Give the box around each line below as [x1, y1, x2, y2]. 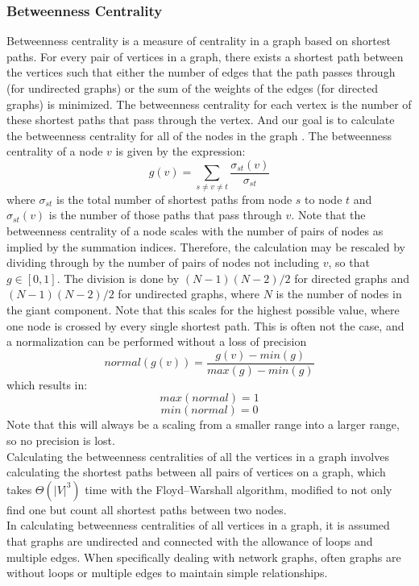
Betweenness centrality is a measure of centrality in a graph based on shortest [6, 32, 391, 49]
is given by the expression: [115, 143, 246, 160]
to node [305, 190, 342, 207]
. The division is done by [56, 269, 180, 286]
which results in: [6, 376, 88, 393]
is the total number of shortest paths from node [56, 190, 292, 207]
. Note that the [291, 206, 366, 223]
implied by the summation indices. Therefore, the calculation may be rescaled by [6, 238, 405, 255]
